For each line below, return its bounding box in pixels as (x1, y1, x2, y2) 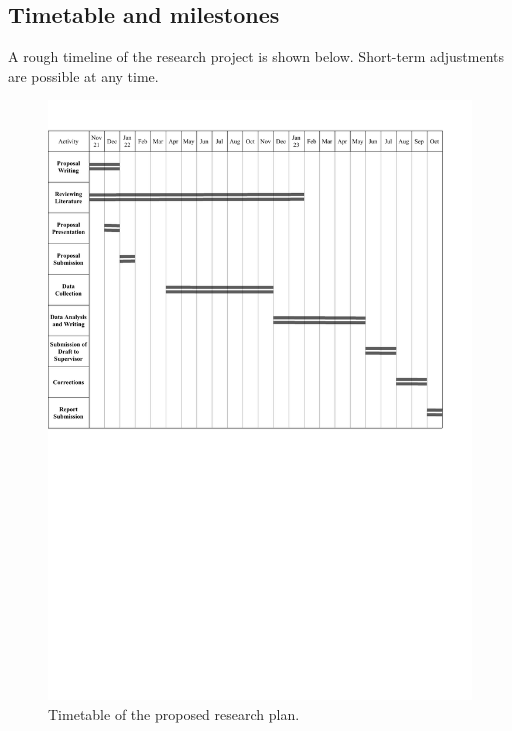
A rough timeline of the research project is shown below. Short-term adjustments (8, 46, 505, 67)
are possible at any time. (8, 65, 159, 86)
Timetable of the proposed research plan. (48, 703, 300, 724)
